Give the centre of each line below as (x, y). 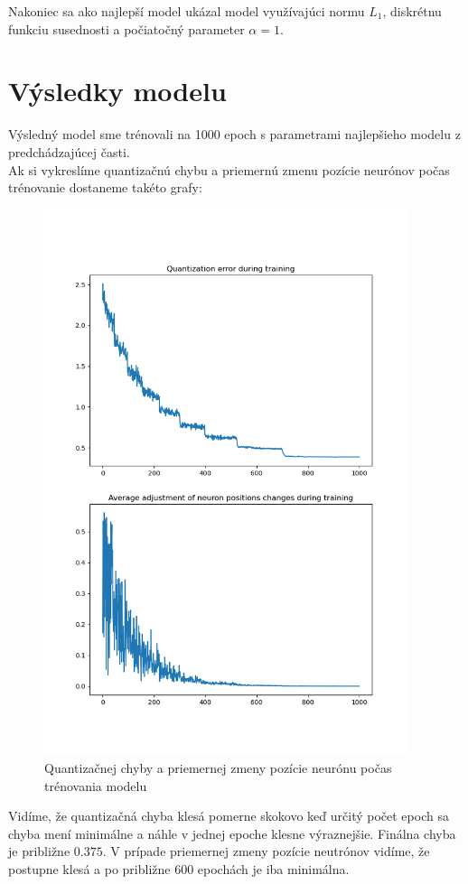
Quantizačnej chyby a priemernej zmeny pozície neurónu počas (218, 768)
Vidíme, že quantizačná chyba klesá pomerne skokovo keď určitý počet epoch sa (229, 816)
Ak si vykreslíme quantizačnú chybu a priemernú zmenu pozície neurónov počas (229, 169)
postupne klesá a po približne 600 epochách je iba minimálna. (179, 869)
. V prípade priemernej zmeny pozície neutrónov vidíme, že (266, 851)
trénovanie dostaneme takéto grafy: (105, 187)
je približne (39, 851)
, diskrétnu (412, 11)
